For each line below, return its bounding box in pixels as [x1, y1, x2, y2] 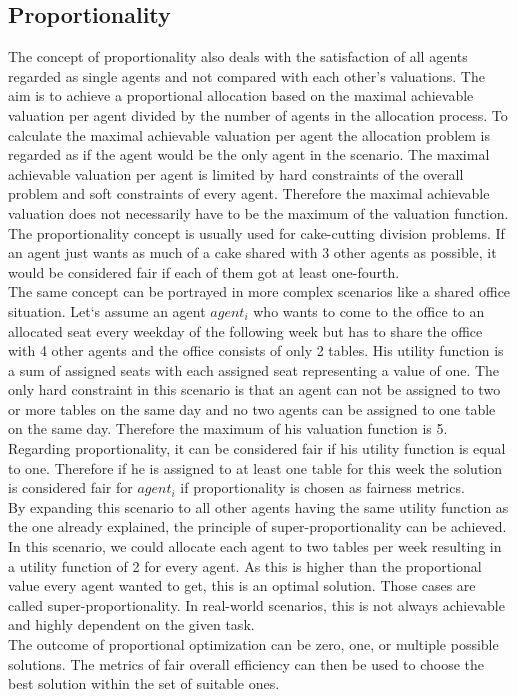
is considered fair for [8, 477, 133, 498]
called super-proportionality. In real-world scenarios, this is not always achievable [8, 594, 505, 615]
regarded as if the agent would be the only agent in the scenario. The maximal [8, 144, 490, 165]
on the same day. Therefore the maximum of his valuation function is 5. [8, 418, 448, 439]
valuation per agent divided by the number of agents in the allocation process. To [8, 104, 508, 125]
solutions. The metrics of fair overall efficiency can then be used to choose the [8, 653, 485, 674]
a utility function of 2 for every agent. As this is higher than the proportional [8, 555, 482, 576]
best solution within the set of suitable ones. [8, 673, 280, 694]
